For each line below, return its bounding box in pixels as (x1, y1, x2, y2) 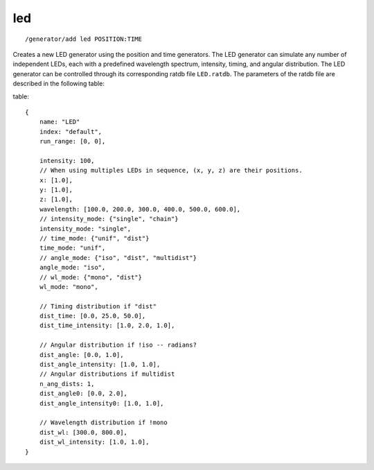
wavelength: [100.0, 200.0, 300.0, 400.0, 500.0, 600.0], (39, 205, 241, 213)
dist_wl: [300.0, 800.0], (39, 428, 128, 436)
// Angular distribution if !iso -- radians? (39, 341, 197, 349)
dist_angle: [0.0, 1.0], (39, 351, 124, 358)
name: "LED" (39, 118, 80, 126)
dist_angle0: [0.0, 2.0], (39, 390, 128, 398)
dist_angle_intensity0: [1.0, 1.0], (39, 399, 164, 407)
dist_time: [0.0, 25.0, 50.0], (39, 312, 146, 320)
